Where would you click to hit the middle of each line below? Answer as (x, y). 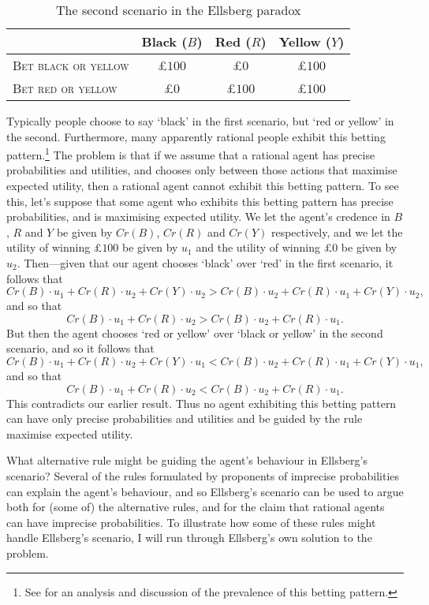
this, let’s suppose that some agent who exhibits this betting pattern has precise (200, 201)
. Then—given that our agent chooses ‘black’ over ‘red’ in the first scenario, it (205, 263)
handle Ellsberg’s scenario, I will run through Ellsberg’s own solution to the (189, 538)
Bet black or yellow (71, 65)
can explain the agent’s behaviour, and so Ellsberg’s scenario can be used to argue (205, 491)
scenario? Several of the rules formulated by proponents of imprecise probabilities (203, 475)
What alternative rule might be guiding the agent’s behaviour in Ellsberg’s (187, 460)
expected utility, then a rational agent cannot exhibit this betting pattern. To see (203, 186)
